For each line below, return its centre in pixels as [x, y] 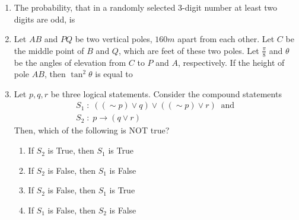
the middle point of [49, 50]
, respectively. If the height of [231, 62]
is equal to [114, 74]
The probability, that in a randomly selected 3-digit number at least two [146, 7]
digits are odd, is [44, 19]
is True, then [71, 150]
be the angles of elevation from [70, 62]
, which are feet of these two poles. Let [189, 50]
